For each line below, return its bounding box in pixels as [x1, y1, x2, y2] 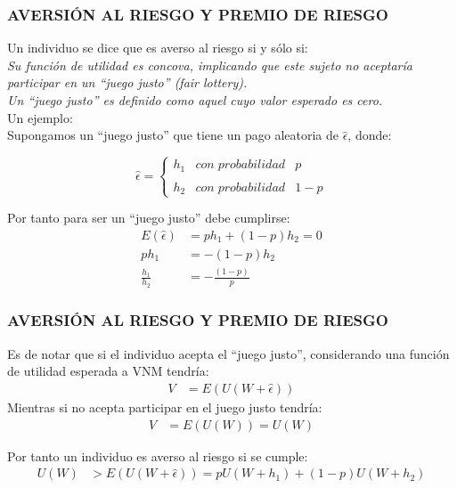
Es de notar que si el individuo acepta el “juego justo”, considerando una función [7, 344, 450, 362]
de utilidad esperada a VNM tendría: [7, 362, 209, 380]
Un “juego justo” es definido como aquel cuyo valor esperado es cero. [7, 91, 383, 109]
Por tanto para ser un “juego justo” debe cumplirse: [7, 208, 290, 227]
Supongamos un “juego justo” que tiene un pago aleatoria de [7, 126, 339, 144]
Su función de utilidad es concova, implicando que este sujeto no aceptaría [7, 55, 412, 74]
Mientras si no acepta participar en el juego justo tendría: [7, 397, 322, 416]
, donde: [347, 126, 392, 144]
